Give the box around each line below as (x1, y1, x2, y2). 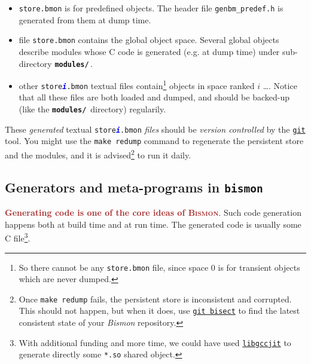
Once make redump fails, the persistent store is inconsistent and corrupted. (19, 292, 292, 305)
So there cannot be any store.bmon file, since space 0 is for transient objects (19, 261, 300, 273)
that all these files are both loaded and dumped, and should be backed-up (19, 91, 289, 103)
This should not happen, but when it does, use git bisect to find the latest (19, 304, 300, 317)
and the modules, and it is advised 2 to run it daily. (5, 147, 191, 161)
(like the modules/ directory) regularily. (19, 103, 166, 115)
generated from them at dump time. (19, 13, 151, 26)
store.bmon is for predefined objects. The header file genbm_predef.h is (19, 2, 283, 14)
